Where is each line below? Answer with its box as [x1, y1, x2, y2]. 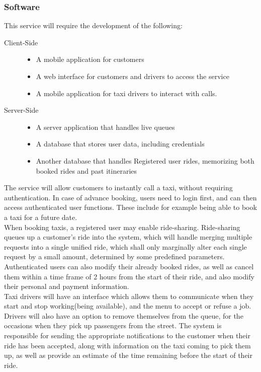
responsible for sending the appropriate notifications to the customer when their [4, 330, 250, 341]
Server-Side [4, 105, 39, 115]
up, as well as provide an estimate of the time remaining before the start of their [4, 350, 252, 360]
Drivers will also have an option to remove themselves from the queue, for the [4, 310, 243, 321]
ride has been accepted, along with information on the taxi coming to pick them [4, 340, 251, 350]
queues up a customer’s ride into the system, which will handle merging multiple [4, 232, 252, 242]
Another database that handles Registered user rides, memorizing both [36, 155, 254, 166]
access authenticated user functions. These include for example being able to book [4, 202, 257, 212]
